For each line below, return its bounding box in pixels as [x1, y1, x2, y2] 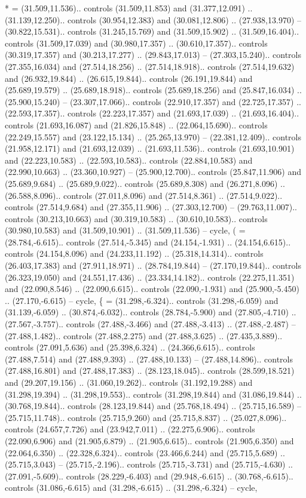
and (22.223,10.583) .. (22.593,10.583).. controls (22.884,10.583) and [5, 153, 253, 166]
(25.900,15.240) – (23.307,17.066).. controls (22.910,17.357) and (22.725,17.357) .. [5, 95, 301, 107]
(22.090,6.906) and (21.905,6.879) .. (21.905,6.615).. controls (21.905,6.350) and [5, 434, 294, 447]
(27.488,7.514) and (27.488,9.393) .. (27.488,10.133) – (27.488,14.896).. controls [5, 352, 293, 365]
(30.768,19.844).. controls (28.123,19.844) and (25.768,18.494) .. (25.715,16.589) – [5, 399, 301, 412]
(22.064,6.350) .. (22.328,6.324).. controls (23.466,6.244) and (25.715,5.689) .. [5, 446, 285, 459]
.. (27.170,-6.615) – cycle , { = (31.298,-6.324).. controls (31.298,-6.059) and [5, 294, 279, 306]
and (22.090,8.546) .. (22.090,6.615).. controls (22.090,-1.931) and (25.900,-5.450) [5, 282, 299, 295]
